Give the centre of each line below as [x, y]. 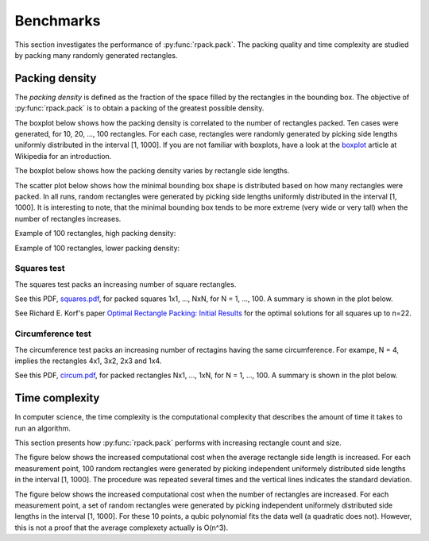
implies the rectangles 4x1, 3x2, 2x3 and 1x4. [88, 361]
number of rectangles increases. [68, 218]
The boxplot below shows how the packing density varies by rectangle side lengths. [152, 171]
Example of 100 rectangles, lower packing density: [97, 248]
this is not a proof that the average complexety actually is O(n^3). [122, 527]
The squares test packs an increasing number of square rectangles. [126, 284]
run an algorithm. [43, 428]
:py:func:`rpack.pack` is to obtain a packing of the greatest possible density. [139, 108]
